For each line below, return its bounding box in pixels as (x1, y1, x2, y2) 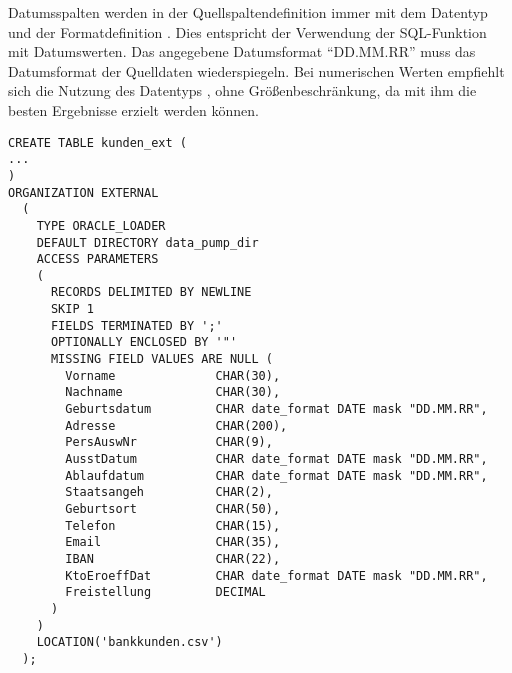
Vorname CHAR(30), (65, 368, 281, 383)
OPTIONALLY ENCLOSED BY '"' (50, 335, 238, 350)
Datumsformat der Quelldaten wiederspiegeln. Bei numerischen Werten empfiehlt (8, 60, 505, 81)
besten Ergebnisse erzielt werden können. (8, 99, 259, 120)
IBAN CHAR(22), (65, 551, 281, 566)
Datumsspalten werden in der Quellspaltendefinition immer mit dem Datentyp (8, 2, 488, 22)
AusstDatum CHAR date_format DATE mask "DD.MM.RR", (65, 452, 488, 467)
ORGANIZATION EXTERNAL (8, 185, 159, 200)
